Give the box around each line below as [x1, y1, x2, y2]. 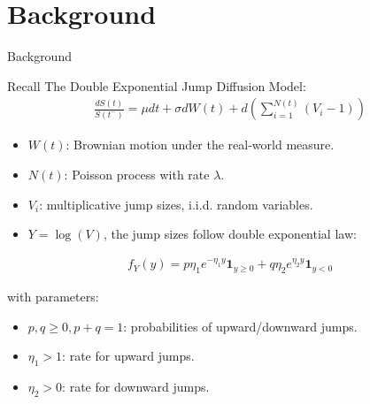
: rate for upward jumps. [62, 347, 195, 365]
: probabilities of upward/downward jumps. [123, 316, 358, 335]
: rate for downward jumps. [62, 377, 210, 395]
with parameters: [7, 287, 99, 305]
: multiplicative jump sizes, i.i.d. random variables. [39, 194, 313, 213]
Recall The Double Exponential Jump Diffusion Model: [7, 76, 306, 95]
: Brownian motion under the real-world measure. [66, 135, 335, 154]
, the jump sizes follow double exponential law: [103, 225, 357, 243]
